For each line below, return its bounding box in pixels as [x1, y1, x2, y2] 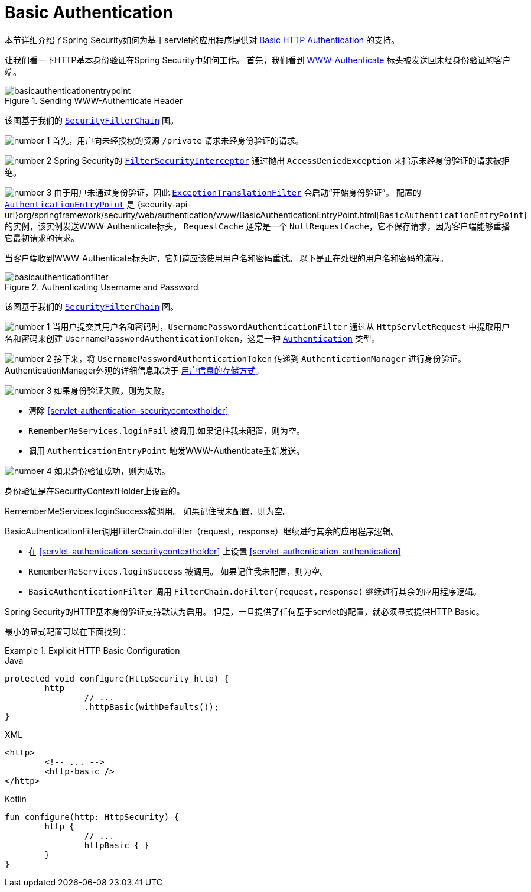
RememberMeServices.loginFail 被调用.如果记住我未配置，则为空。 [28, 425, 305, 436]
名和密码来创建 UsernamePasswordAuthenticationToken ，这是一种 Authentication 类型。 [5, 333, 380, 343]
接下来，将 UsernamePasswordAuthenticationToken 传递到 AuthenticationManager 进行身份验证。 [54, 353, 467, 364]
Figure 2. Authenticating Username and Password [5, 281, 198, 292]
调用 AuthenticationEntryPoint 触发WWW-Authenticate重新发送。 [28, 445, 305, 456]
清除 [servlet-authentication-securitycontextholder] [28, 405, 229, 416]
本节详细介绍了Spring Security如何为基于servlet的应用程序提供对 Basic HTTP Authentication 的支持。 [5, 34, 400, 45]
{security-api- [137, 199, 191, 209]
